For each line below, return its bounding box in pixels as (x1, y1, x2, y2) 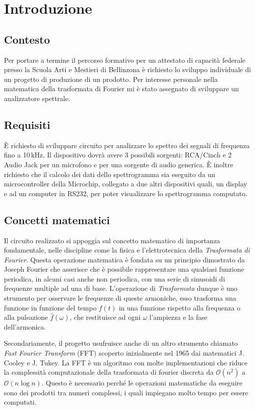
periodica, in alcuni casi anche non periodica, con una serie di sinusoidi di (4, 273, 225, 283)
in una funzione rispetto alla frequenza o (119, 302, 240, 312)
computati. (4, 397, 37, 407)
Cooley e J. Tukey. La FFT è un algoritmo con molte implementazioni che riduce (4, 357, 248, 367)
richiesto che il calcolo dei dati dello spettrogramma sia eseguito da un (4, 169, 215, 179)
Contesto (4, 31, 50, 47)
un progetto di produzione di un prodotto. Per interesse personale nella (4, 74, 218, 84)
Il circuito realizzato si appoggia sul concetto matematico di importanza (4, 235, 220, 245)
